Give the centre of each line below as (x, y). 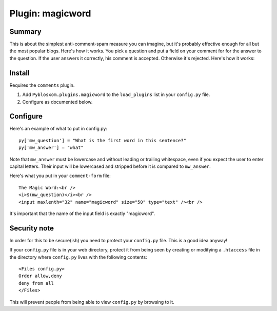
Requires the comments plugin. (42, 85)
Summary (25, 32)
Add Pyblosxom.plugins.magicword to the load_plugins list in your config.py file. (116, 94)
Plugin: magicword (50, 13)
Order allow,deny (40, 276)
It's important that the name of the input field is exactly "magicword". (82, 213)
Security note (32, 228)
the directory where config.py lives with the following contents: (78, 257)
